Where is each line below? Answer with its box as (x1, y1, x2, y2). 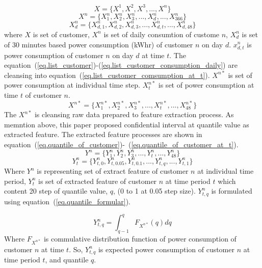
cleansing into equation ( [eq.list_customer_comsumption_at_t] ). (4, 69, 210, 80)
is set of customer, (33, 29, 90, 39)
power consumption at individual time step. (4, 79, 140, 90)
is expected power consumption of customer (98, 244, 234, 254)
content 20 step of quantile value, (4, 185, 108, 196)
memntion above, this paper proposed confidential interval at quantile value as (4, 119, 249, 129)
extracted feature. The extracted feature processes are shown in (4, 129, 202, 140)
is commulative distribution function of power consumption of (43, 233, 237, 244)
